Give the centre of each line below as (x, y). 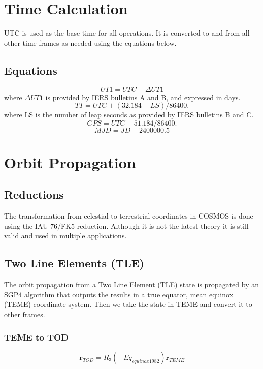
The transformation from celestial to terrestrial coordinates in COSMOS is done (129, 216)
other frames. (25, 314)
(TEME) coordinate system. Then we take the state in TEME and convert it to (128, 304)
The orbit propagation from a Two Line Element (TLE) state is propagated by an (131, 284)
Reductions (34, 194)
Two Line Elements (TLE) (74, 263)
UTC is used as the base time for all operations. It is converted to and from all (127, 33)
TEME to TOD (36, 337)
